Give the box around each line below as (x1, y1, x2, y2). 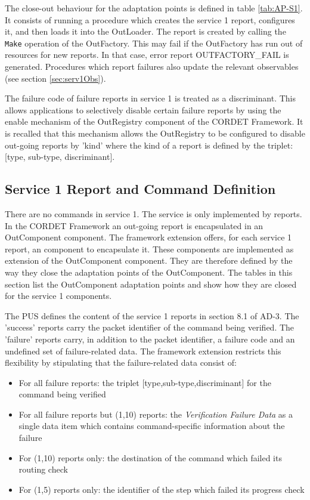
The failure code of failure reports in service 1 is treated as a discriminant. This (5, 92, 296, 104)
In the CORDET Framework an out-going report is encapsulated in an (5, 219, 263, 232)
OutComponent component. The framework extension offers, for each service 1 (5, 231, 292, 243)
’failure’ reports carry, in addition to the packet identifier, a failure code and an (5, 332, 295, 345)
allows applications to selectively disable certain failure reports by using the (5, 103, 281, 116)
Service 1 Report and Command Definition (5, 180, 276, 198)
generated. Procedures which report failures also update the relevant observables (5, 60, 299, 73)
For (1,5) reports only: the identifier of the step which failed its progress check (18, 483, 305, 495)
